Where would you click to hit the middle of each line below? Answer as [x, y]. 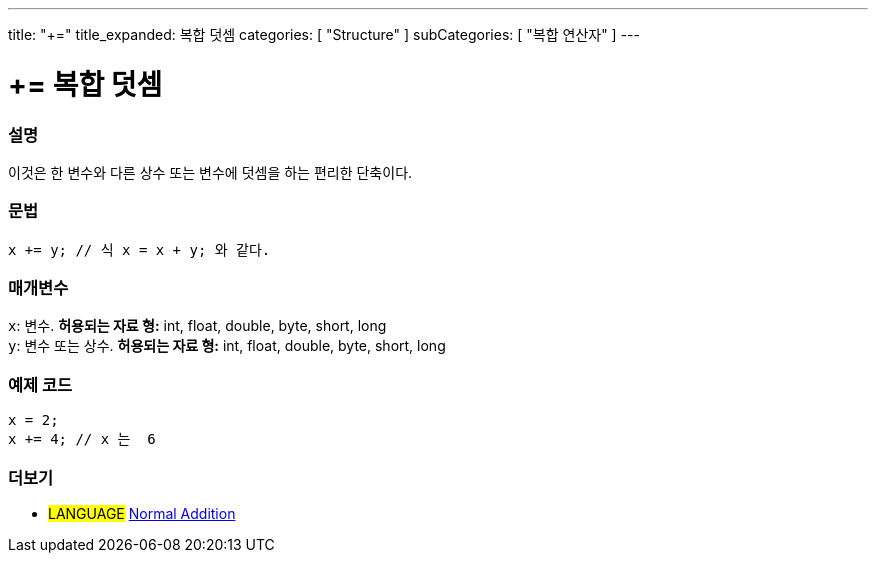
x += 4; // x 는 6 [82, 439]
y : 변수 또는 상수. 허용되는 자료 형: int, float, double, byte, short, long [227, 346]
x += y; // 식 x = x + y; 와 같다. [139, 249]
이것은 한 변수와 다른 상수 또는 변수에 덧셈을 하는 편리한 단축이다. [210, 172]
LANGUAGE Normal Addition [142, 513]
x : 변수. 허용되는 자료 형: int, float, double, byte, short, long [197, 326]
